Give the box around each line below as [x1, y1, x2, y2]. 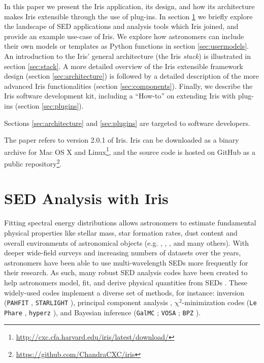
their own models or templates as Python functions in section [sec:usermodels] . [4, 41, 249, 51]
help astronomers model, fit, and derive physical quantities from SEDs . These [4, 277, 247, 287]
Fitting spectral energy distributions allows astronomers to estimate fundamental [4, 217, 256, 228]
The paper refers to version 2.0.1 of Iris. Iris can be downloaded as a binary [4, 135, 239, 145]
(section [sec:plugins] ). [15, 100, 84, 111]
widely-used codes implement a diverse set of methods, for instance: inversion [4, 287, 245, 298]
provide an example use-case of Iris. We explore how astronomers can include [4, 30, 244, 41]
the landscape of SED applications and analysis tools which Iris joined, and [4, 21, 239, 31]
